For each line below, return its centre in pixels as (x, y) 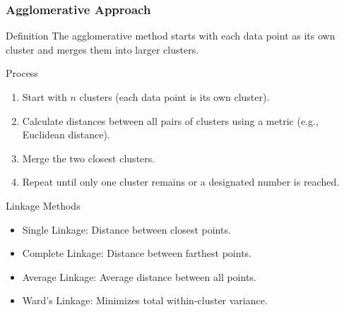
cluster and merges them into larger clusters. (102, 49)
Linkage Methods (43, 205)
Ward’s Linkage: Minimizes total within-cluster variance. (145, 300)
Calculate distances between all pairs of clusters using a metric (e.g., (170, 120)
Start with (45, 97)
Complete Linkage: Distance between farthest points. (137, 253)
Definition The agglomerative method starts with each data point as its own (171, 36)
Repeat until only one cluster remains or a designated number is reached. (181, 182)
